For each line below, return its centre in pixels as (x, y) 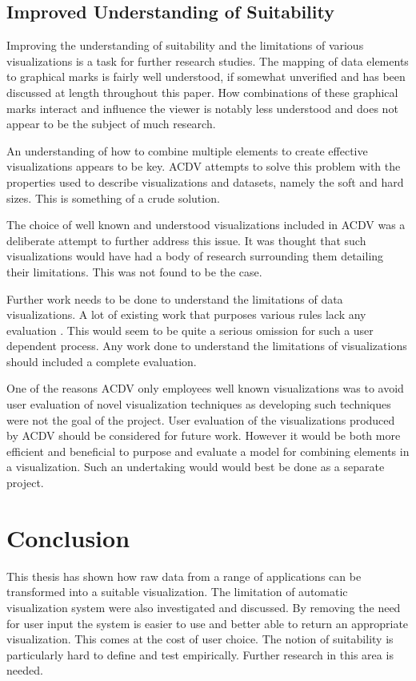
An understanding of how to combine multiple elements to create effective (187, 150)
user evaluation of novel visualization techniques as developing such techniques (199, 404)
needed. (25, 670)
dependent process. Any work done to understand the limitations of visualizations (207, 346)
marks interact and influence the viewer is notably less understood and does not (202, 108)
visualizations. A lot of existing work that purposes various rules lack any (186, 314)
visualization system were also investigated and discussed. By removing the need (204, 607)
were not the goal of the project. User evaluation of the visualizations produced (201, 419)
